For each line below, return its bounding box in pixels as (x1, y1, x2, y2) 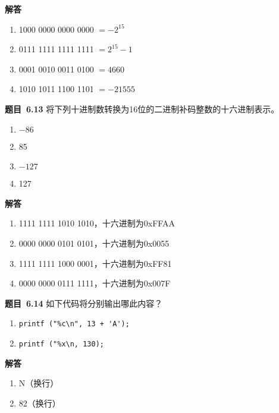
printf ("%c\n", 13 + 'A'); (18, 320, 130, 329)
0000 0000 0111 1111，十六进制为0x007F (18, 277, 171, 289)
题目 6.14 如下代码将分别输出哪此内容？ (5, 297, 163, 309)
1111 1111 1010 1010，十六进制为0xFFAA (18, 217, 175, 229)
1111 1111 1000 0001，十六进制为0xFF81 (18, 257, 172, 269)
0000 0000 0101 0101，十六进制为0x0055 (18, 237, 170, 249)
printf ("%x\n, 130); (18, 339, 104, 348)
